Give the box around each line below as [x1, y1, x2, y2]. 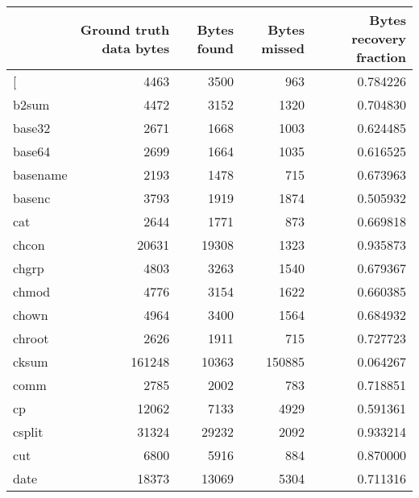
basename [13, 165, 68, 184]
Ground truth [80, 19, 170, 39]
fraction [355, 48, 406, 66]
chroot [13, 329, 49, 347]
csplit [13, 422, 44, 441]
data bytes [102, 38, 170, 57]
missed [261, 38, 305, 57]
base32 [13, 118, 51, 137]
